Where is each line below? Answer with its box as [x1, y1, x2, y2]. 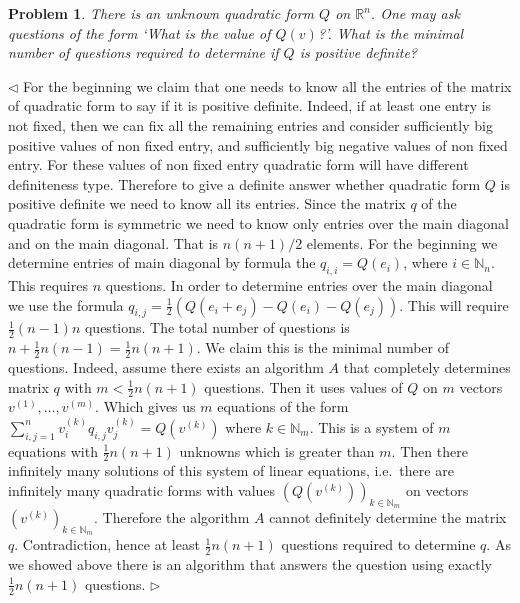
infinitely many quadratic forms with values [8, 480, 276, 501]
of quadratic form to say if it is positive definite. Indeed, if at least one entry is [8, 95, 492, 116]
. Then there [391, 440, 468, 461]
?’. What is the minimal [317, 22, 464, 43]
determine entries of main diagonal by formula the [8, 252, 316, 273]
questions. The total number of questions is [84, 317, 350, 338]
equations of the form [217, 396, 349, 417]
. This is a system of [309, 416, 434, 437]
